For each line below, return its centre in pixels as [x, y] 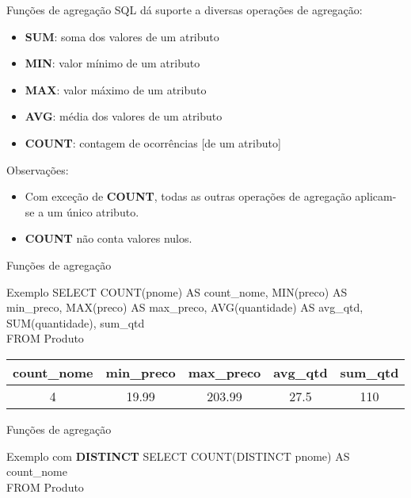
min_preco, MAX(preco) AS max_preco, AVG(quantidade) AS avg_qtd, [185, 307]
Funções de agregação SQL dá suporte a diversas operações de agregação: [185, 10]
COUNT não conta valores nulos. [108, 238]
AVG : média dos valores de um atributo [124, 116]
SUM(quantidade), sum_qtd [76, 322]
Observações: [38, 169]
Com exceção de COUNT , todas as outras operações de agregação [188, 196]
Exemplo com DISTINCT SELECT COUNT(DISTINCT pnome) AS [178, 456]
